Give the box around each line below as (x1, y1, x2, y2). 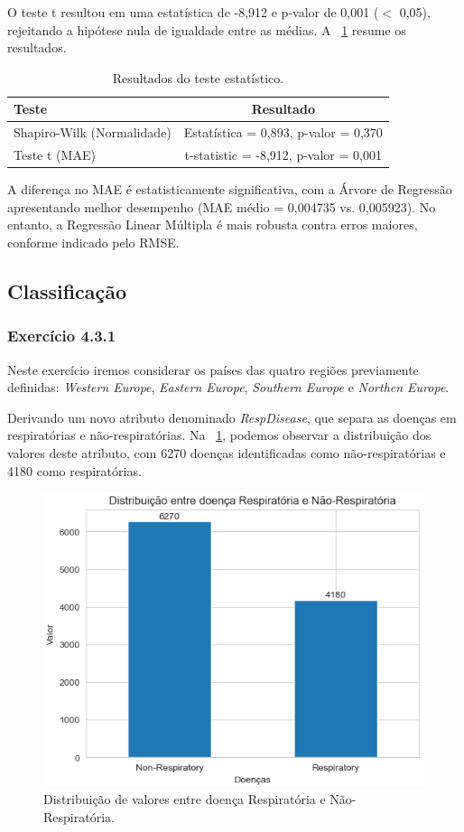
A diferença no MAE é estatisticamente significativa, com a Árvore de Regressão (7, 180, 452, 199)
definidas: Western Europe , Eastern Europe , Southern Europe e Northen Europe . (7, 378, 450, 397)
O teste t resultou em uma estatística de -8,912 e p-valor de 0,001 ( (7, 3, 379, 21)
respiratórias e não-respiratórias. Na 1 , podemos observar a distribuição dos (7, 425, 432, 444)
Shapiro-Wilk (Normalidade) (14, 123, 172, 142)
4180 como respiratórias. (7, 461, 142, 480)
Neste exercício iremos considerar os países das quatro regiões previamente (7, 360, 419, 379)
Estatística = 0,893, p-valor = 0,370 (183, 123, 383, 142)
